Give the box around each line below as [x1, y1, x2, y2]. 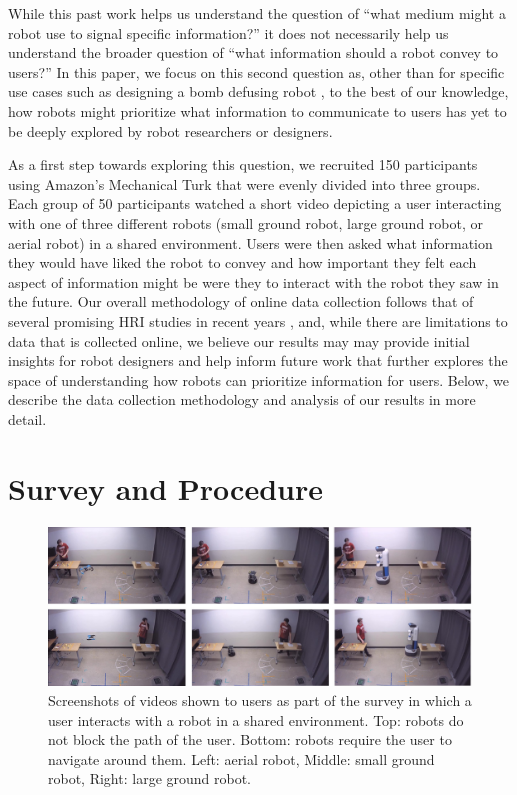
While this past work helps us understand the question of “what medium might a [8, 3, 506, 23]
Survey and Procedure [8, 467, 323, 508]
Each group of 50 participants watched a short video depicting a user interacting [8, 193, 502, 214]
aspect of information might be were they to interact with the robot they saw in [8, 271, 499, 292]
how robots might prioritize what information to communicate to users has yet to [8, 100, 507, 121]
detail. [8, 408, 47, 429]
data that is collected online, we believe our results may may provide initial [8, 330, 470, 351]
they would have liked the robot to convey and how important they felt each [8, 252, 477, 273]
